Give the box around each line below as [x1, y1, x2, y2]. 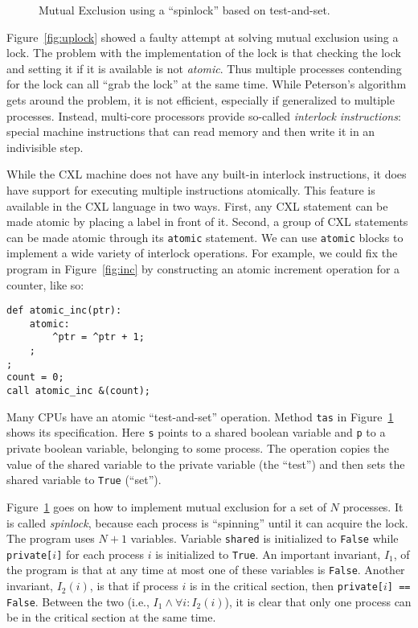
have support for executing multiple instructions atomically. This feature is [6, 181, 375, 198]
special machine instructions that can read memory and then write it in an [6, 123, 375, 140]
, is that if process [89, 577, 178, 594]
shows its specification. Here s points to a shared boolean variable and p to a [6, 424, 386, 441]
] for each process [56, 545, 145, 562]
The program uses [6, 530, 95, 547]
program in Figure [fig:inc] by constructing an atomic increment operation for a [6, 260, 400, 277]
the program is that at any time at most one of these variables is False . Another [6, 561, 405, 578]
